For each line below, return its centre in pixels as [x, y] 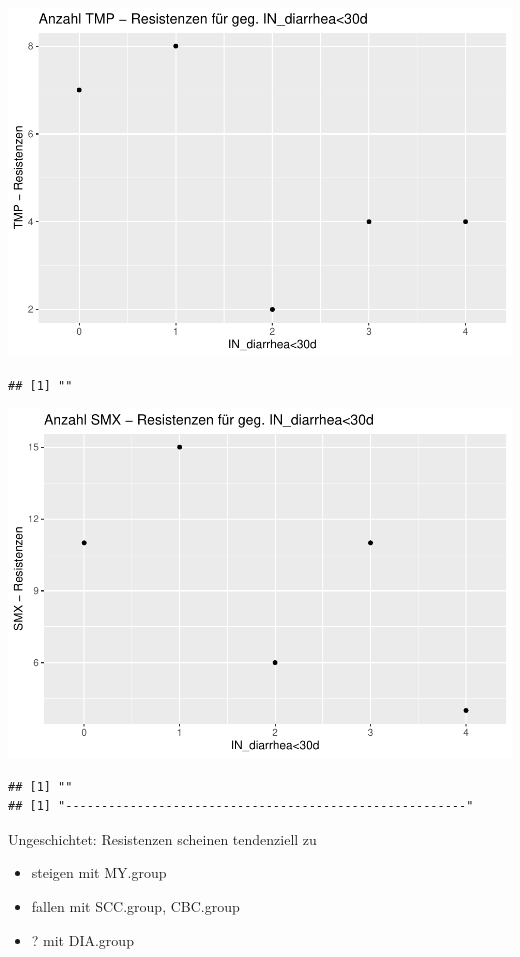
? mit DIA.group [82, 939]
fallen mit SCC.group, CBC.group [135, 906]
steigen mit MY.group [99, 872]
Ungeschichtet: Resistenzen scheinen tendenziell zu [162, 838]
